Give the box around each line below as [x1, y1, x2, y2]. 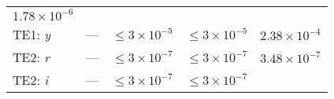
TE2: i [13, 71, 49, 89]
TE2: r [13, 48, 50, 66]
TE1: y [13, 25, 51, 43]
